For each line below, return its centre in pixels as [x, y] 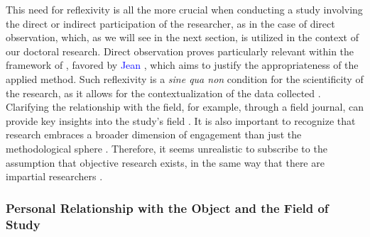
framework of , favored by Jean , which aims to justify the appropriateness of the [182, 65]
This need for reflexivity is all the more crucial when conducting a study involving [184, 9]
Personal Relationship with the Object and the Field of [167, 208]
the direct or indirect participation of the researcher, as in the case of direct [170, 23]
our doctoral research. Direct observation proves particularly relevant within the [180, 51]
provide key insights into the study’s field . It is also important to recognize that [181, 120]
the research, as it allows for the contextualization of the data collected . [163, 93]
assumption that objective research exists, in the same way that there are [165, 162]
